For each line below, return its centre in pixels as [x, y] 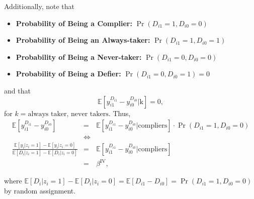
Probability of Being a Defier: [68, 74]
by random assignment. [40, 190]
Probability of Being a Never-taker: [79, 57]
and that [17, 90]
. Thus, [119, 113]
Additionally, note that [39, 6]
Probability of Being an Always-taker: [83, 40]
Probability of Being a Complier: [74, 23]
